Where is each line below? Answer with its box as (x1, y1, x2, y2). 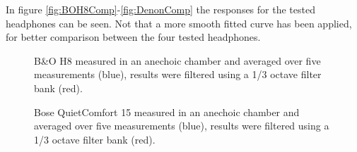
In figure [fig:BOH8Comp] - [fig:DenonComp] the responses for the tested (6, 2, 315, 16)
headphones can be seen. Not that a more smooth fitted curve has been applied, (6, 15, 352, 30)
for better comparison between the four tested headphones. (6, 30, 261, 44)
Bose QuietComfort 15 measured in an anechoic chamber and (34, 104, 300, 119)
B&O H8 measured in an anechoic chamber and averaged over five (34, 53, 321, 68)
